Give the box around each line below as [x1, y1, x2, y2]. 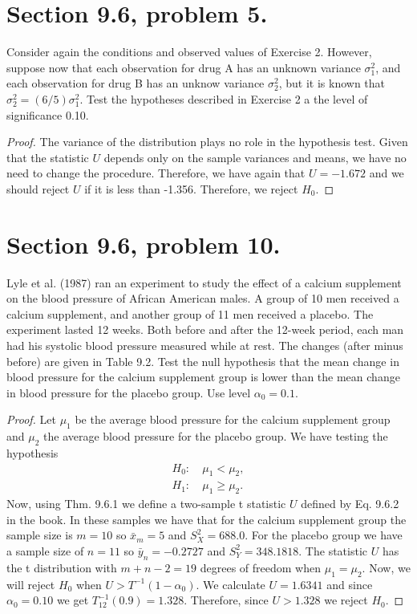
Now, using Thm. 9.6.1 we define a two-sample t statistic [6, 495, 286, 512]
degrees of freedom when [200, 559, 322, 575]
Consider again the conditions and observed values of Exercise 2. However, [6, 43, 372, 60]
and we [369, 165, 404, 181]
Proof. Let [6, 411, 56, 428]
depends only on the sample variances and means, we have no [103, 148, 407, 165]
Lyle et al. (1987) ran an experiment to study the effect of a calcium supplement [6, 274, 402, 291]
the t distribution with [6, 559, 117, 575]
